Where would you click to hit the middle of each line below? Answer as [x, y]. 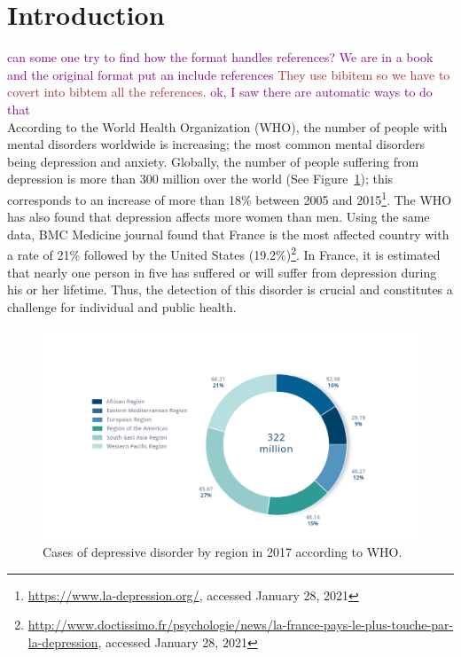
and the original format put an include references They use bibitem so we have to [229, 74]
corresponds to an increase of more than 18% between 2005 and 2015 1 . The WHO [230, 198]
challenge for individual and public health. [122, 306]
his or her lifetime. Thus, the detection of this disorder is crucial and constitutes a [230, 289]
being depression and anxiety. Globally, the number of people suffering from [213, 161]
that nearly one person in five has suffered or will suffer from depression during [222, 272]
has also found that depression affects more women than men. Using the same [219, 217]
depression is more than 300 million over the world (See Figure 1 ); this [200, 179]
